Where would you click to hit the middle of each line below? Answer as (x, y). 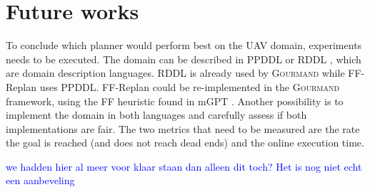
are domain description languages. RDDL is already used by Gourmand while (175, 73)
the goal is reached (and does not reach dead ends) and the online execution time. (185, 143)
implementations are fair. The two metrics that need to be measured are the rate (183, 128)
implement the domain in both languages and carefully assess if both (156, 115)
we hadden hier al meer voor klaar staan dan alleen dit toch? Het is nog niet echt (184, 166)
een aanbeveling (40, 180)
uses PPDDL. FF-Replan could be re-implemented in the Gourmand (190, 86)
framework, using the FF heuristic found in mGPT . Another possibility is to (175, 101)
